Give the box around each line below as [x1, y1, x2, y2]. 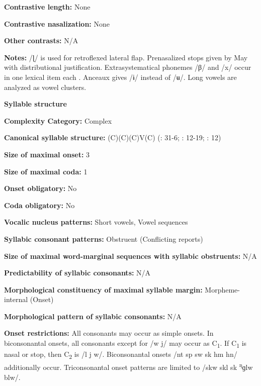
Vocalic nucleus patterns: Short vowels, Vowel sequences [4, 217, 188, 227]
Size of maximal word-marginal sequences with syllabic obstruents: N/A [4, 250, 257, 261]
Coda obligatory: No [4, 200, 75, 210]
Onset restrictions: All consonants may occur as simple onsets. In [4, 328, 214, 338]
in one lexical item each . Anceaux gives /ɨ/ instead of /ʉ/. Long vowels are [4, 71, 237, 82]
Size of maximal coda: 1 [4, 166, 88, 176]
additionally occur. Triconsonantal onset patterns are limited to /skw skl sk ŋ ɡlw [4, 360, 253, 372]
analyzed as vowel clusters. [4, 81, 86, 92]
